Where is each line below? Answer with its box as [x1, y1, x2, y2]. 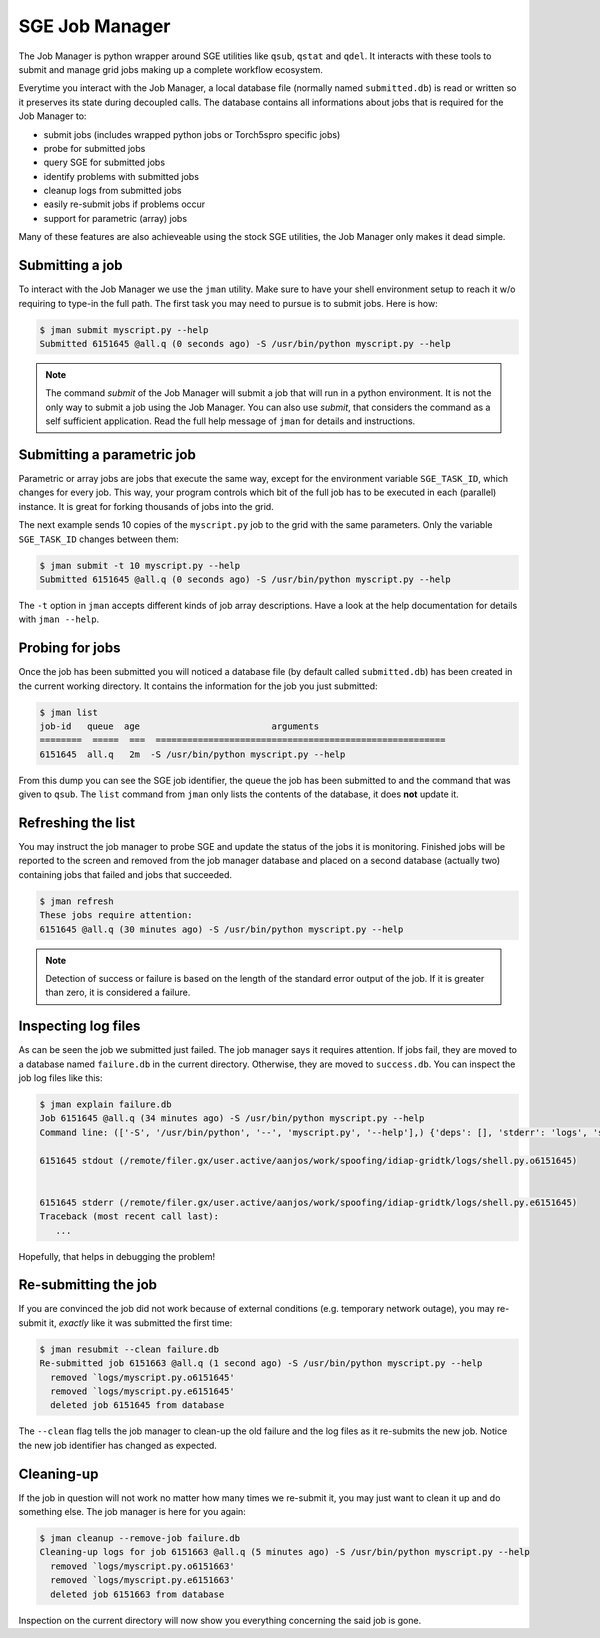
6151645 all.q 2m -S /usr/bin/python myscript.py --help [39, 748, 346, 760]
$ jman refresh [39, 895, 114, 907]
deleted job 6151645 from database [50, 1400, 225, 1411]
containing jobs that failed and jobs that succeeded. [18, 868, 233, 880]
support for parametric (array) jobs [43, 212, 188, 224]
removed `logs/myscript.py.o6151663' [50, 1560, 235, 1572]
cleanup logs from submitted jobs [43, 185, 182, 197]
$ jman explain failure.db [39, 1099, 172, 1110]
